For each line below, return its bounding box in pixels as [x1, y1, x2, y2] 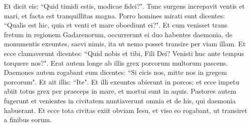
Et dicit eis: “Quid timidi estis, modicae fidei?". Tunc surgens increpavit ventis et [4, 1, 245, 11]
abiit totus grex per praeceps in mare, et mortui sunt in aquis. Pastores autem [4, 86, 236, 96]
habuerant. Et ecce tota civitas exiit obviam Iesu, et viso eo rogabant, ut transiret [4, 105, 248, 115]
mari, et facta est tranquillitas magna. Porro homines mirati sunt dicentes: [4, 10, 225, 20]
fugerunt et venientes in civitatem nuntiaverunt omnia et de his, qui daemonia [4, 95, 236, 105]
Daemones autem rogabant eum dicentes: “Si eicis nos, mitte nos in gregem [4, 67, 227, 77]
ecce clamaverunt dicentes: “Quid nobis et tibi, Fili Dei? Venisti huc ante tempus [4, 48, 244, 58]
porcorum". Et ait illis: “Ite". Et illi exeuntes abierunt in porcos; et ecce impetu [4, 76, 239, 86]
